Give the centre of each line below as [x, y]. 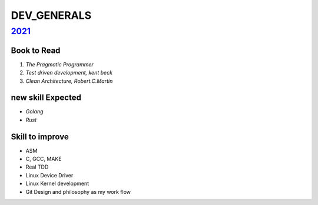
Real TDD [37, 167]
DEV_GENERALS [51, 15]
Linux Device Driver [49, 175]
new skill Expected [46, 98]
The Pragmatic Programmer [59, 64]
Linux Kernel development [57, 184]
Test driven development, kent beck [69, 73]
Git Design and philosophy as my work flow [78, 191]
